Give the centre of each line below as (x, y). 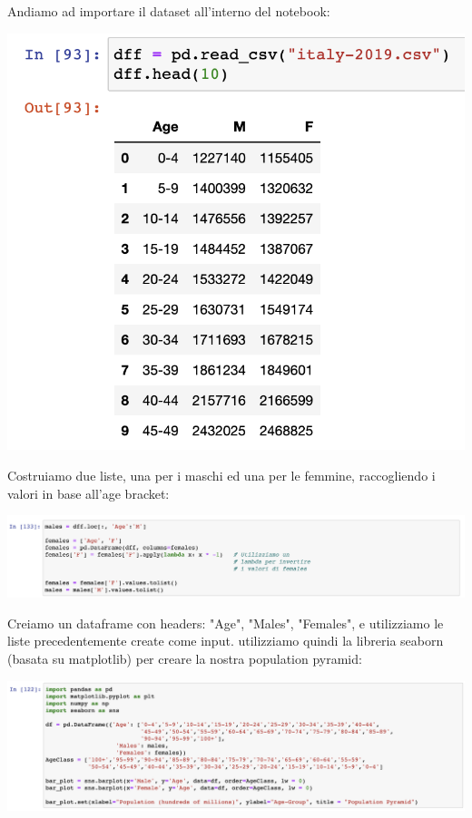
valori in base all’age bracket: (88, 493)
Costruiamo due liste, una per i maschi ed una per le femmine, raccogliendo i (221, 475)
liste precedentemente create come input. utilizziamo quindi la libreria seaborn (226, 641)
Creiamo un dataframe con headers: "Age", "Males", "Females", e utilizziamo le (226, 623)
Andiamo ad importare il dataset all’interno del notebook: (169, 11)
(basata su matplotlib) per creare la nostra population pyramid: (185, 658)
